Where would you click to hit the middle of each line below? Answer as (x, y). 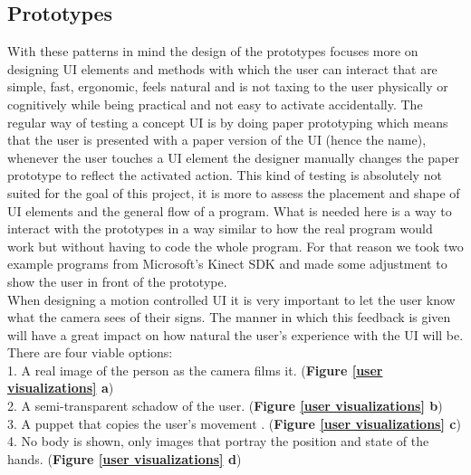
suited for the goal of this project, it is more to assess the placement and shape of (234, 192)
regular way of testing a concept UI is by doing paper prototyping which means (228, 122)
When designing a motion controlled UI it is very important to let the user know (231, 299)
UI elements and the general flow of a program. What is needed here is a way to (230, 210)
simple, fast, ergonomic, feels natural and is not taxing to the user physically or (228, 86)
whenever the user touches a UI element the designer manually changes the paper (233, 157)
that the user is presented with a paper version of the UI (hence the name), (217, 140)
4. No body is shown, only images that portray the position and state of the (218, 441)
